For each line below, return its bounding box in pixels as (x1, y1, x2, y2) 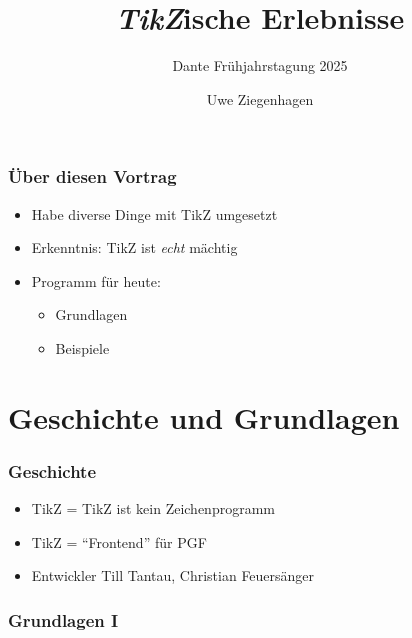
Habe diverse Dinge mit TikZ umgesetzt (31, 203, 278, 224)
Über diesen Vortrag (8, 164, 177, 189)
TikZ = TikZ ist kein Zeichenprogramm (31, 498, 275, 519)
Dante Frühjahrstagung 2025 (172, 55, 348, 76)
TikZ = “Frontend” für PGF (31, 531, 207, 552)
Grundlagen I (8, 607, 119, 632)
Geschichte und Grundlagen (8, 396, 400, 437)
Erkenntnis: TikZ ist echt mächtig (31, 237, 238, 258)
